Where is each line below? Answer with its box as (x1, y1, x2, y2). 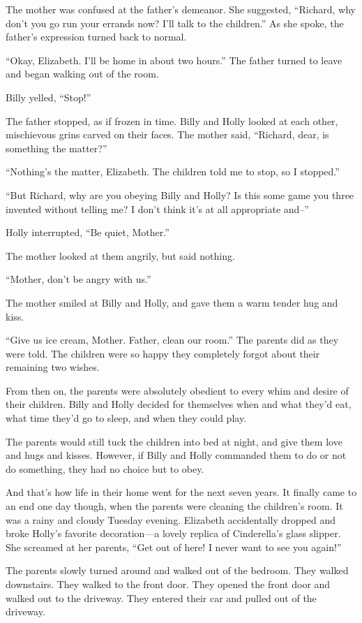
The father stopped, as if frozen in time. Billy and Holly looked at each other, (6, 113, 338, 128)
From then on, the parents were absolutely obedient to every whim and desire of (6, 383, 349, 397)
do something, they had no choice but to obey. (6, 461, 204, 476)
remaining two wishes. (6, 360, 100, 374)
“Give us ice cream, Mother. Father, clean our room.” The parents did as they (6, 332, 339, 347)
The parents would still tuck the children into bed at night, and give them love (6, 434, 342, 448)
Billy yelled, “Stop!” (6, 89, 91, 104)
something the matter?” (6, 140, 107, 155)
